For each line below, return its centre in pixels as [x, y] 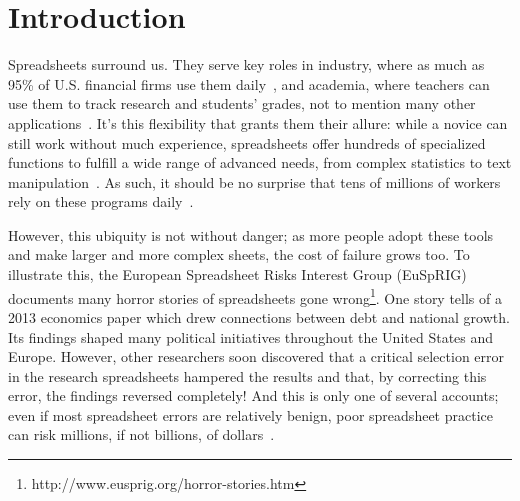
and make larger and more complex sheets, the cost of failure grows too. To [239, 254]
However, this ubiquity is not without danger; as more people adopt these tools [251, 234]
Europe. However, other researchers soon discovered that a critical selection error [256, 356]
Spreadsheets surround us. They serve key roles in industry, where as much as [246, 64]
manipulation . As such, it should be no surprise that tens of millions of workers [254, 181]
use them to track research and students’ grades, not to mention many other [242, 103]
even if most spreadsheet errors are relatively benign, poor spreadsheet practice [250, 414]
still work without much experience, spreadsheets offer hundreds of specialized [247, 142]
